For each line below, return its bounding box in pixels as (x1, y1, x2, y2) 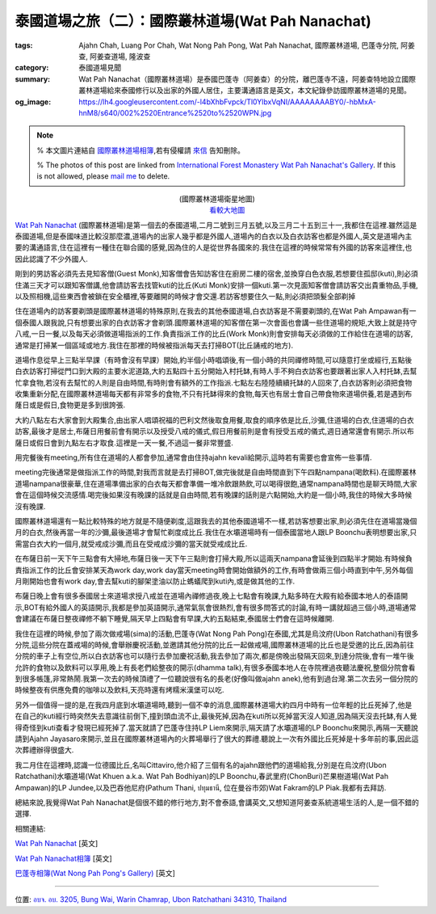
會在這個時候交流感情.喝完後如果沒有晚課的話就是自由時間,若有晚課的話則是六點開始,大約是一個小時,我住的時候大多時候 (15, 490, 413, 500)
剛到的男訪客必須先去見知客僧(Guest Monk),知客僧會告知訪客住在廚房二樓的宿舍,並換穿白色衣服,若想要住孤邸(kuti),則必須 (15, 269, 419, 279)
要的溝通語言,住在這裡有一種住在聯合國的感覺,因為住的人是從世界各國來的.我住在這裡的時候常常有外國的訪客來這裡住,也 (15, 242, 413, 252)
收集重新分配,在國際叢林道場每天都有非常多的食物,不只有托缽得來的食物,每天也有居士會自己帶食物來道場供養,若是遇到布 (15, 389, 413, 399)
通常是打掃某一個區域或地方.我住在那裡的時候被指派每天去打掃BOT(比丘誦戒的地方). (15, 340, 294, 350)
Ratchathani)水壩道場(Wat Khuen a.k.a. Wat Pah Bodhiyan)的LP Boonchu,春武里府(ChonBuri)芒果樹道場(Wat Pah (15, 772, 389, 781)
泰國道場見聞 (78, 63, 121, 73)
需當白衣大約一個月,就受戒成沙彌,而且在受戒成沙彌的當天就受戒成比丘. (15, 538, 248, 549)
